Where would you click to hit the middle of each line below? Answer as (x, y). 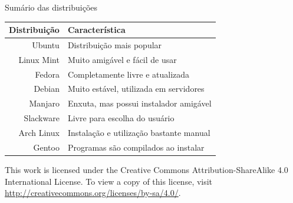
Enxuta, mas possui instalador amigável (139, 103)
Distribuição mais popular (115, 44)
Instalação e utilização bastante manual (139, 132)
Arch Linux (39, 132)
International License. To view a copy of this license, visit (109, 181)
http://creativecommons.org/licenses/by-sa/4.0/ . (93, 193)
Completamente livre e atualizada (129, 74)
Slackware (42, 118)
